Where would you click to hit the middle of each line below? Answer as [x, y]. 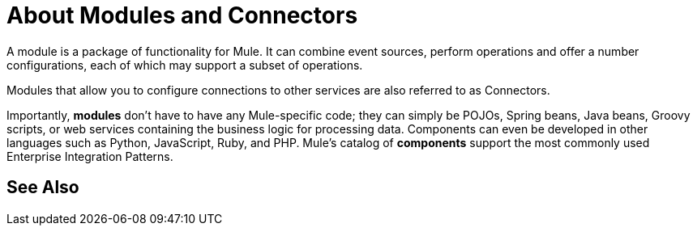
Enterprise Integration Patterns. [90, 156]
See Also [43, 188]
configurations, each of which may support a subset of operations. [185, 65]
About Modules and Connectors [182, 15]
